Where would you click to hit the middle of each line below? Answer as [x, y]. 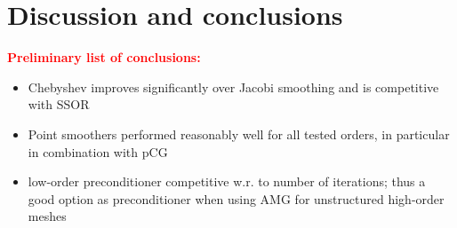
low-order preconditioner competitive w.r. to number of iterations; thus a [227, 181]
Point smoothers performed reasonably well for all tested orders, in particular [239, 134]
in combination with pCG [98, 151]
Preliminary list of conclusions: [104, 57]
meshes [47, 216]
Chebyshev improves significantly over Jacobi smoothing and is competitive [233, 86]
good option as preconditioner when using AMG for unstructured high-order [236, 198]
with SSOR [59, 104]
